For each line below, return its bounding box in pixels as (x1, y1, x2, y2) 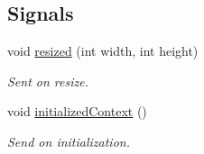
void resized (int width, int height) (7, 41, 199, 60)
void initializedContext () (7, 102, 147, 121)
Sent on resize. (7, 71, 88, 90)
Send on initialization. (7, 131, 130, 150)
